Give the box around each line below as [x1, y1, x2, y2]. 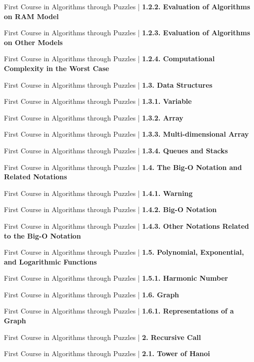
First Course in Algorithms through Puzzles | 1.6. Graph [4, 289, 179, 299]
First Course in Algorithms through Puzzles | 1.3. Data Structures [4, 79, 213, 90]
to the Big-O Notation [4, 230, 81, 241]
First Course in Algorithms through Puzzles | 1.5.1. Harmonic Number [4, 273, 228, 283]
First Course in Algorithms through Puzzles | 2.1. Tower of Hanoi [4, 348, 210, 359]
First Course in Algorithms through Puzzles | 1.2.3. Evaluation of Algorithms [4, 27, 251, 38]
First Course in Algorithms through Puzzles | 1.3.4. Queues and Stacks [4, 145, 228, 155]
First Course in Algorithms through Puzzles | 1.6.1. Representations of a [4, 306, 234, 316]
